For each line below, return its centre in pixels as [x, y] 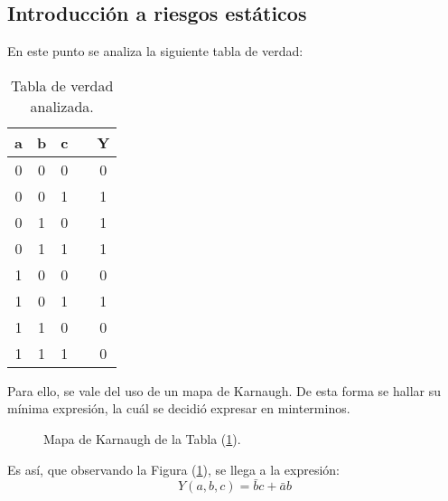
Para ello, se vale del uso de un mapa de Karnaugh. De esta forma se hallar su [224, 390]
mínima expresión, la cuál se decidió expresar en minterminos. [179, 408]
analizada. [62, 106]
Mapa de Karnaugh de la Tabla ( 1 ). [142, 438]
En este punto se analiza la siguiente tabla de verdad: [155, 51]
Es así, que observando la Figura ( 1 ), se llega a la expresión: [173, 469]
